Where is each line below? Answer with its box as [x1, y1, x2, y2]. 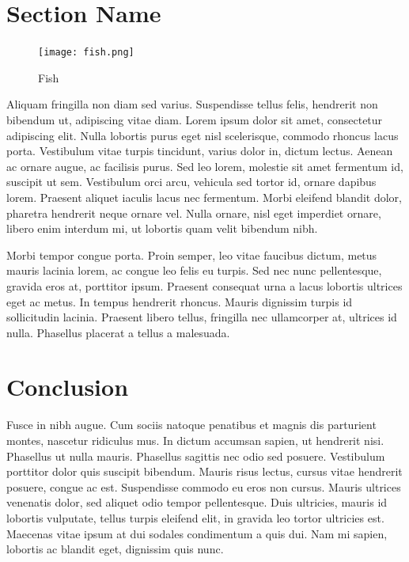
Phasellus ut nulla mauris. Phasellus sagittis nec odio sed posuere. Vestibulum [6, 447, 385, 464]
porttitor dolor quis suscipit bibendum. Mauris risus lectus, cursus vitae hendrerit [6, 463, 403, 480]
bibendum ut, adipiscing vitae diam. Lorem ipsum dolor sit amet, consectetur [6, 111, 383, 127]
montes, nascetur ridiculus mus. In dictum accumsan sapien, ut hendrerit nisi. [6, 432, 384, 448]
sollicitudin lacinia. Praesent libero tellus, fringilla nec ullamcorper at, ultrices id [6, 309, 397, 325]
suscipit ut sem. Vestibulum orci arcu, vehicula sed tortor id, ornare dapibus [6, 173, 377, 190]
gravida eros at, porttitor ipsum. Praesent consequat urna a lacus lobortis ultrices [6, 277, 403, 294]
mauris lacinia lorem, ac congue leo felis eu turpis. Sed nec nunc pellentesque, [6, 262, 382, 279]
